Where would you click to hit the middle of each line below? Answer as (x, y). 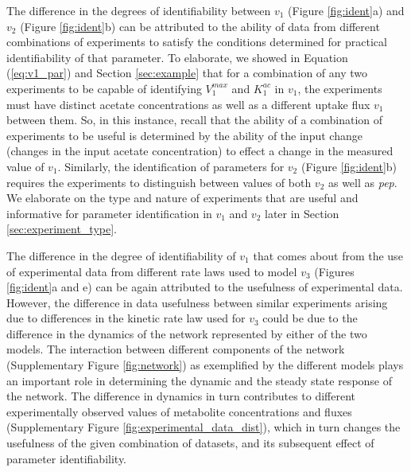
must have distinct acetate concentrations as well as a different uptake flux (188, 104)
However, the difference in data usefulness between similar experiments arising (197, 302)
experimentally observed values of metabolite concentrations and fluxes (179, 411)
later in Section (302, 213)
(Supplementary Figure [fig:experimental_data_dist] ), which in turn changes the (204, 427)
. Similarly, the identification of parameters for (171, 166)
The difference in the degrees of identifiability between (139, 10)
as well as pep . (363, 182)
